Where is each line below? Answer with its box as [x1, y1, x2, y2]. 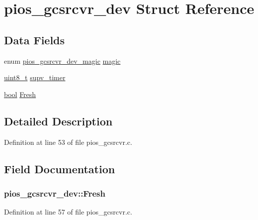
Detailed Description [4, 113, 113, 128]
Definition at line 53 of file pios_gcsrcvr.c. [4, 136, 132, 147]
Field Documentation [4, 161, 115, 176]
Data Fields [4, 32, 65, 47]
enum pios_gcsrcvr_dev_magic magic [4, 55, 121, 66]
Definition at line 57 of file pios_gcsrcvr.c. [4, 207, 132, 217]
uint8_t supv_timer [4, 72, 66, 83]
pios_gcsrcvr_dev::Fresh [4, 187, 105, 199]
